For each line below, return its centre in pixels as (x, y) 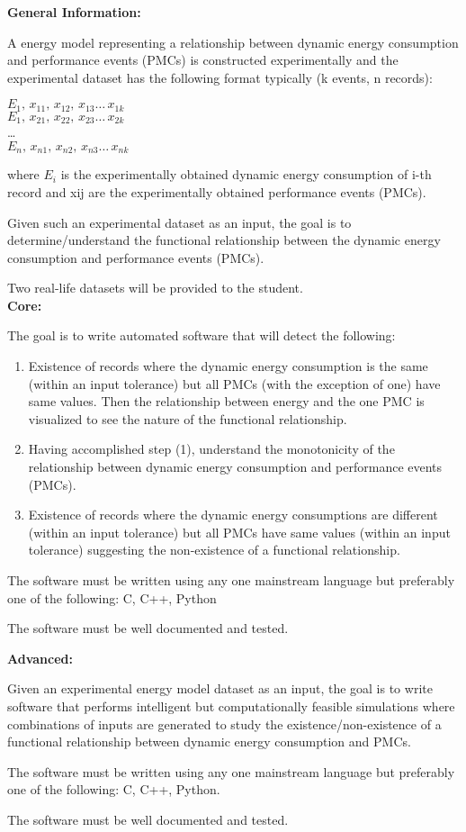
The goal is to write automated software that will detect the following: (202, 335)
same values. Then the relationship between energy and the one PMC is (226, 401)
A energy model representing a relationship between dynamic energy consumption (233, 42)
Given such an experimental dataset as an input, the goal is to (179, 222)
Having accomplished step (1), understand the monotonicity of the (211, 449)
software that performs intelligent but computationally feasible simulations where (231, 705)
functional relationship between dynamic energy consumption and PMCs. (209, 742)
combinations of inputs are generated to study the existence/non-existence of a (224, 723)
